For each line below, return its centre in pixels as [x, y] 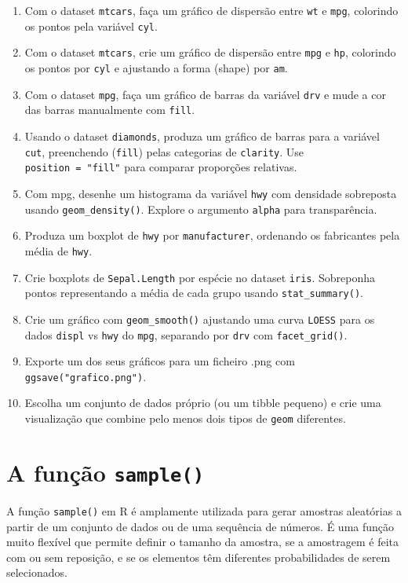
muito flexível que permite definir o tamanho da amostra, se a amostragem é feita [203, 542]
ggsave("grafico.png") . [86, 376]
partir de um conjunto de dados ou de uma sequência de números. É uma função [200, 526]
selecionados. [37, 572]
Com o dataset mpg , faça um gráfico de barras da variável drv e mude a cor [205, 94]
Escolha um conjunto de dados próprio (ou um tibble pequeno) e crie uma [203, 403]
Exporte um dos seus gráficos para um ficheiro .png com [160, 361]
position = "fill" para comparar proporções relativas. [161, 167]
